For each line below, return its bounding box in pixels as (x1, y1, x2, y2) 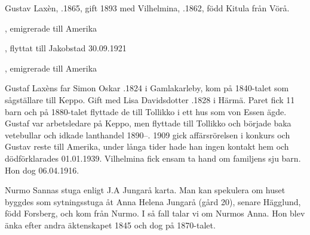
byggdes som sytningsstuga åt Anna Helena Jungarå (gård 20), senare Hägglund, (5, 195, 301, 208)
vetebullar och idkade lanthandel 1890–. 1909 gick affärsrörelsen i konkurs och (5, 128, 290, 141)
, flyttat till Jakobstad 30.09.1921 (5, 42, 127, 54)
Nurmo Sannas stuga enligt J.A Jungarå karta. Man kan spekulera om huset (5, 184, 286, 196)
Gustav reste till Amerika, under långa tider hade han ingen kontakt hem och (5, 140, 289, 153)
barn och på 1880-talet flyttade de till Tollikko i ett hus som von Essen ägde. (5, 105, 287, 117)
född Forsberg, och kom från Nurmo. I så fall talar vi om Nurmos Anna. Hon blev (5, 207, 305, 219)
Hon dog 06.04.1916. (5, 163, 79, 176)
